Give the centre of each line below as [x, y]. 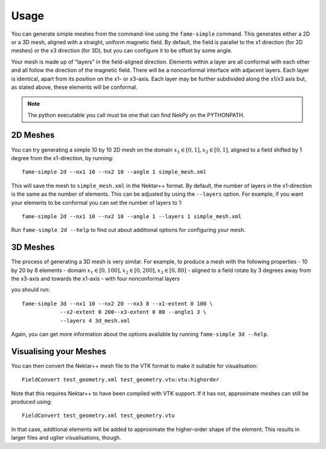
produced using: [32, 402]
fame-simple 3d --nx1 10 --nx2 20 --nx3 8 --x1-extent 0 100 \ [117, 303]
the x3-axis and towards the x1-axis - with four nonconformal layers [96, 279]
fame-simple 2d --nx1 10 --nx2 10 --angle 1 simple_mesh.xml [114, 172]
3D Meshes [33, 247]
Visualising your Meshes [59, 351]
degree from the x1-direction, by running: [62, 158]
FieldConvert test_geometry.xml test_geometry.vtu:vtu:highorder [121, 380]
